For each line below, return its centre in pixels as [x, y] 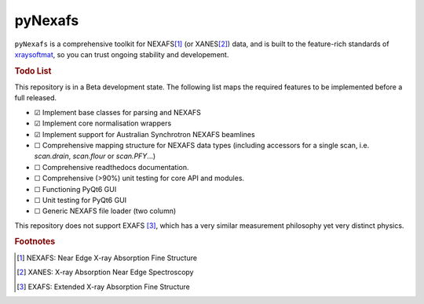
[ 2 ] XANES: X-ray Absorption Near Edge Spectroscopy [105, 272]
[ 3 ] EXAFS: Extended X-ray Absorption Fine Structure [103, 287]
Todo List [33, 71]
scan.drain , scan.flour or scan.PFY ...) [95, 156]
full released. [36, 98]
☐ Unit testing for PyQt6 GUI [80, 200]
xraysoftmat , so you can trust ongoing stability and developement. [122, 54]
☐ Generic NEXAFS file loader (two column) [105, 211]
